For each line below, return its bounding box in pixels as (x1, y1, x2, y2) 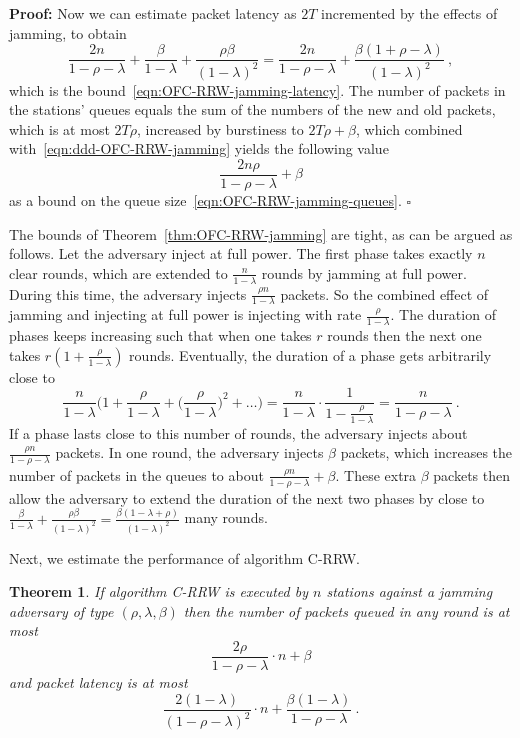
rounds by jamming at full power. (261, 262, 467, 283)
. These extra (335, 464, 417, 485)
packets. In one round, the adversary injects (55, 442, 324, 463)
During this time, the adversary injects (9, 283, 247, 304)
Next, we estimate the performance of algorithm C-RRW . (9, 547, 360, 568)
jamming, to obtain (9, 22, 127, 43)
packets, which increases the (340, 442, 513, 463)
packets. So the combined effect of (280, 283, 489, 304)
